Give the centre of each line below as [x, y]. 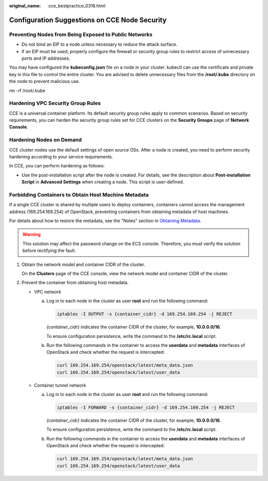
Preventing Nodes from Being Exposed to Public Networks [81, 34]
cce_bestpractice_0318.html [77, 6]
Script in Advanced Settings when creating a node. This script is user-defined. [103, 182]
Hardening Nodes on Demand [45, 140]
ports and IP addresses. [46, 58]
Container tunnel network [60, 385]
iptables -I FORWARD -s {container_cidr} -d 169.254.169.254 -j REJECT [146, 408]
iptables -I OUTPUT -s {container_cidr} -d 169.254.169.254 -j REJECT [145, 314]
